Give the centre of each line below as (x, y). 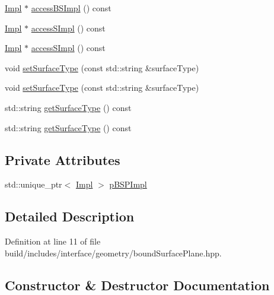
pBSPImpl (128, 184)
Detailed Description (70, 216)
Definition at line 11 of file (53, 241)
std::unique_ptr (34, 184)
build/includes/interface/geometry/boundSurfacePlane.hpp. (113, 253)
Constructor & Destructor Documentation (137, 285)
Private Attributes (63, 159)
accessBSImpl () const (71, 8)
